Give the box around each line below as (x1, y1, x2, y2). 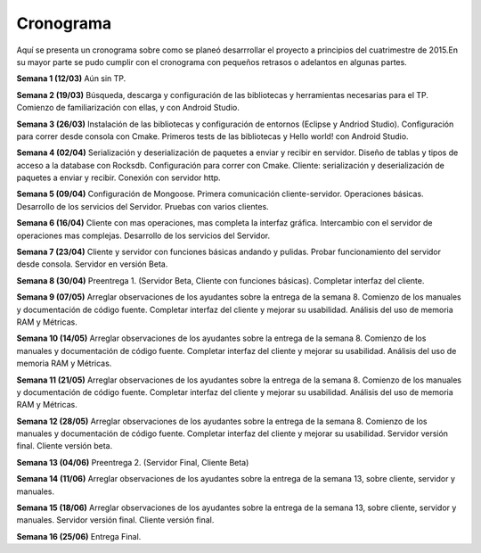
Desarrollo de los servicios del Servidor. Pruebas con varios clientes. (16, 201, 269, 211)
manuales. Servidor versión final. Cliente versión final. (16, 515, 215, 525)
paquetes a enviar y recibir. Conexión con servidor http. (16, 172, 222, 183)
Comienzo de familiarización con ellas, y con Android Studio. (16, 103, 240, 113)
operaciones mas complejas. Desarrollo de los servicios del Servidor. (16, 230, 271, 241)
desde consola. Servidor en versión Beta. (16, 259, 168, 269)
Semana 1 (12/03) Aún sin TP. (16, 73, 126, 84)
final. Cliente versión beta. (16, 441, 113, 451)
